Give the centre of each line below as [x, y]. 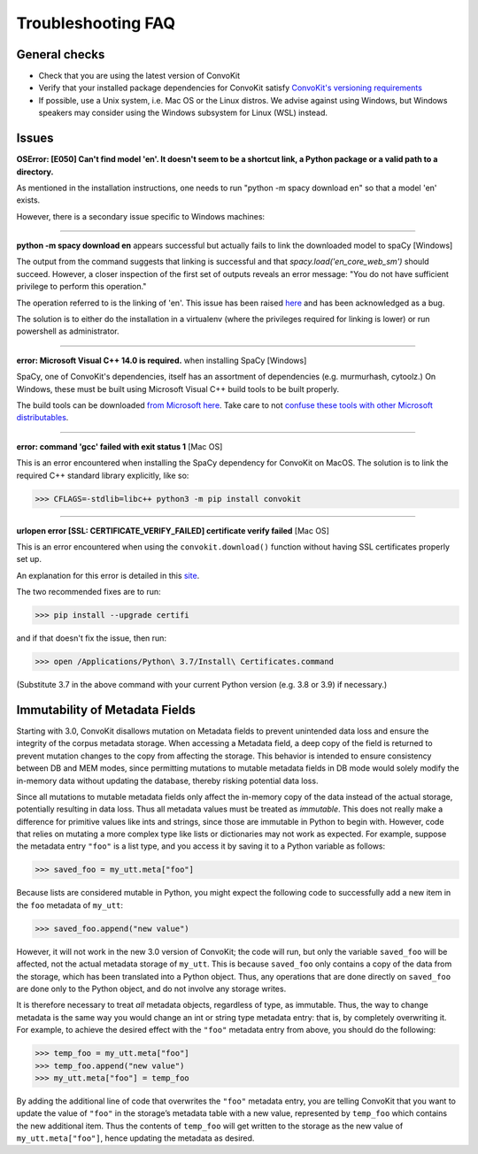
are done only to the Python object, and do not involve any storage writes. [151, 989]
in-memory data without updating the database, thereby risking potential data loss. [167, 781]
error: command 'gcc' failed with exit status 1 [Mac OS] [119, 446]
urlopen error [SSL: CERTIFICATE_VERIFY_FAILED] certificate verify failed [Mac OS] [173, 530]
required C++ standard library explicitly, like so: [103, 475]
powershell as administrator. [68, 331]
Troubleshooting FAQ [96, 23]
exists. [28, 200]
